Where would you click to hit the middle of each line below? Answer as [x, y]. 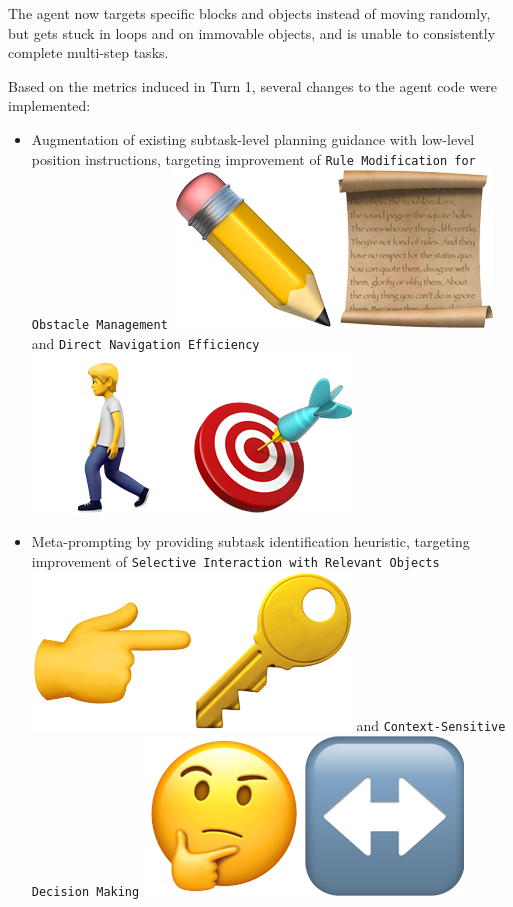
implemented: [49, 105]
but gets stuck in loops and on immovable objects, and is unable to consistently [252, 32]
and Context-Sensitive [431, 725]
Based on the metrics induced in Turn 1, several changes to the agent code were [253, 85]
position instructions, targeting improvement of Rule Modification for [253, 158]
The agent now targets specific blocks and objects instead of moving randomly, [249, 13]
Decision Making [85, 892]
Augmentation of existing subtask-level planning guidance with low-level [253, 138]
